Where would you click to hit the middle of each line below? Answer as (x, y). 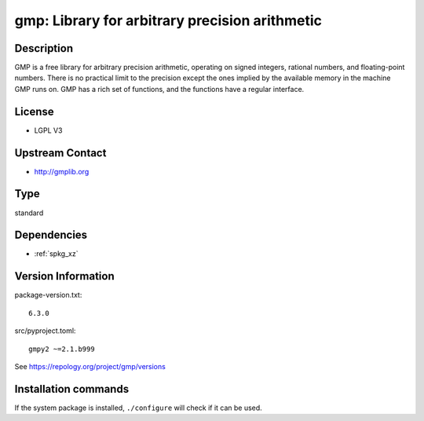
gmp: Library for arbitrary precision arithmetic (168, 20)
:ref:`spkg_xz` (56, 254)
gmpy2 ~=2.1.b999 (62, 349)
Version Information (64, 276)
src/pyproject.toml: (45, 331)
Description (44, 48)
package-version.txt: (48, 295)
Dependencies (51, 235)
